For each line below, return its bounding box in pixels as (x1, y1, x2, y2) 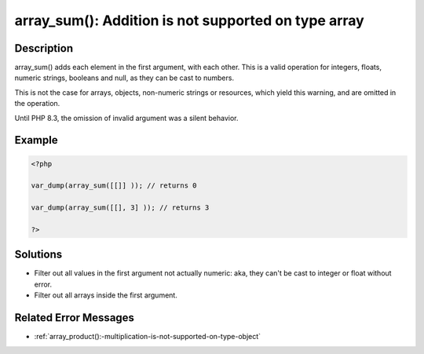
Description (14, 42, 74, 55)
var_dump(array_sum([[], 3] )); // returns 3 (31, 203, 210, 212)
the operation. (14, 99, 60, 108)
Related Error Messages (14, 311, 135, 325)
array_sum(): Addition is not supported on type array (14, 12, 364, 29)
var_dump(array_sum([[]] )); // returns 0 (31, 181, 197, 190)
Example (14, 133, 58, 147)
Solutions (14, 248, 63, 261)
